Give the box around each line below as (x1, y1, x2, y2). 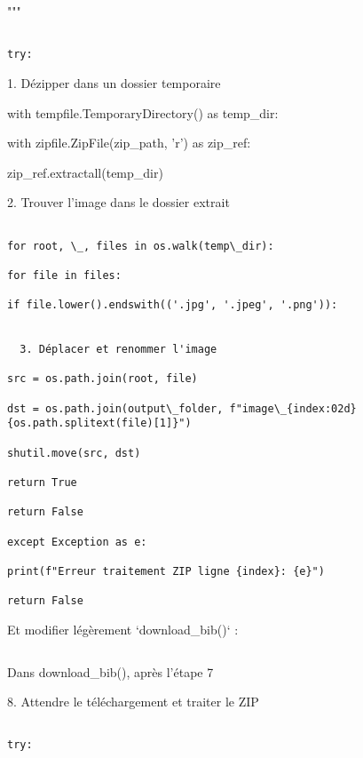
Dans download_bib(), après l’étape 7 (7, 662, 214, 681)
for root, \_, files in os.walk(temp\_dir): (7, 239, 274, 252)
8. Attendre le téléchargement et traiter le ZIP (7, 692, 259, 711)
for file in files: (7, 268, 122, 282)
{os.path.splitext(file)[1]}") (7, 417, 192, 430)
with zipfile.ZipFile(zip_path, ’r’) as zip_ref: (7, 133, 251, 152)
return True (7, 476, 77, 490)
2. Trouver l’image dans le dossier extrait (7, 193, 230, 211)
